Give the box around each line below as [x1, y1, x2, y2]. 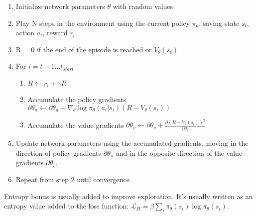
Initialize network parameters [15, 1, 105, 11]
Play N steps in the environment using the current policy [15, 17, 190, 28]
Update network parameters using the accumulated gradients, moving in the [15, 138, 249, 148]
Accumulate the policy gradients [27, 94, 127, 104]
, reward [42, 27, 68, 38]
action [15, 27, 35, 38]
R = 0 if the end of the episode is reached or [15, 44, 152, 54]
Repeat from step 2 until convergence [15, 174, 130, 184]
